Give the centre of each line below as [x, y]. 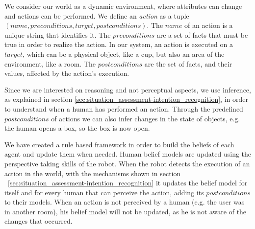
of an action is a [209, 25]
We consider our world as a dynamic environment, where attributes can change [123, 6]
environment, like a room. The [50, 63]
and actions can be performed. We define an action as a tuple [97, 15]
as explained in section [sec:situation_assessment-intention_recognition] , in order [126, 99]
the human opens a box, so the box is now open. [77, 128]
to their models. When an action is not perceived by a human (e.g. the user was [125, 202]
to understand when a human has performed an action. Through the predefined [124, 108]
